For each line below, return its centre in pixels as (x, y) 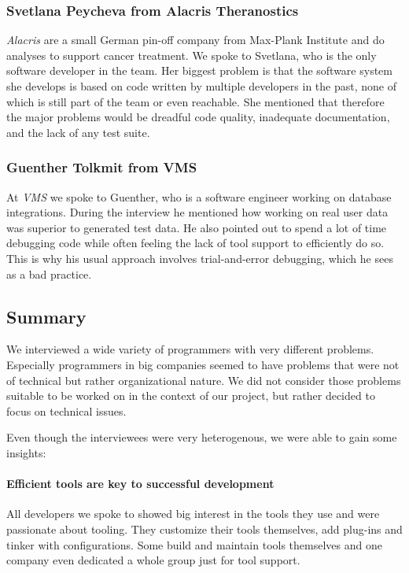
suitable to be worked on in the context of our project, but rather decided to (191, 396)
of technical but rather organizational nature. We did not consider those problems (204, 380)
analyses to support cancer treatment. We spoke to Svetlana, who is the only (192, 55)
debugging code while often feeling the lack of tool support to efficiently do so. (195, 243)
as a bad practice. (49, 274)
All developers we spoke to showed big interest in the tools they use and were (193, 514)
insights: (26, 452)
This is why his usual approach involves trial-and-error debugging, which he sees (200, 258)
